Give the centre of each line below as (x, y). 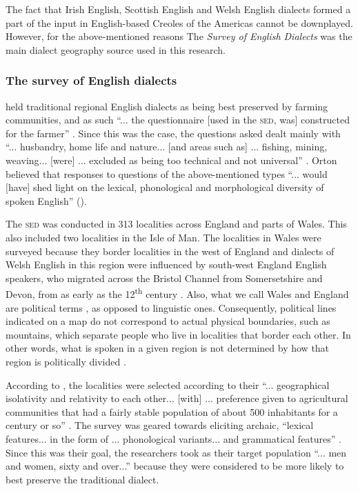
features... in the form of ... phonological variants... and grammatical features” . (173, 438)
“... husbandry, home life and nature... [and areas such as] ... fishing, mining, (167, 147)
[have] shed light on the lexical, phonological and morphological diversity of (165, 187)
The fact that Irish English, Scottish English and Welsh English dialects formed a (178, 9)
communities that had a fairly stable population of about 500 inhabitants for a (172, 411)
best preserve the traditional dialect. (82, 479)
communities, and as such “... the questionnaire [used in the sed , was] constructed (178, 120)
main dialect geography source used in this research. (116, 49)
